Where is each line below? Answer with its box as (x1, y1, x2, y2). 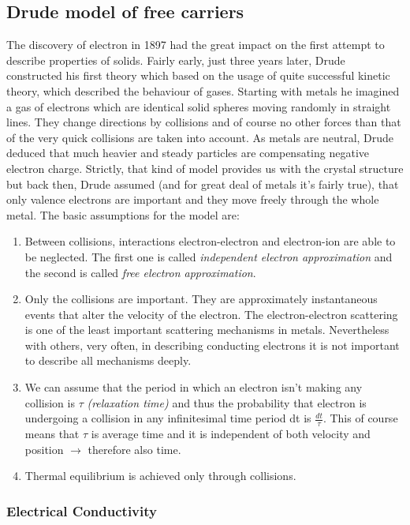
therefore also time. (88, 441, 181, 457)
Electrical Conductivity (6, 501, 157, 520)
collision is (24, 394, 75, 411)
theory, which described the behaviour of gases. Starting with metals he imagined (6, 82, 400, 99)
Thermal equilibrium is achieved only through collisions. (24, 467, 296, 484)
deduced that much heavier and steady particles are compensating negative (6, 144, 369, 161)
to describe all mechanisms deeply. (24, 352, 192, 369)
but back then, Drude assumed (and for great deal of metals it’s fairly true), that (6, 175, 399, 192)
